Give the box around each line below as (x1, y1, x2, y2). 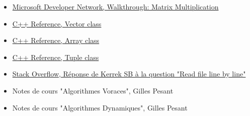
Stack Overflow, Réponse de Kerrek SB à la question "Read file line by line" (12, 68, 246, 79)
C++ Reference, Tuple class (12, 51, 99, 62)
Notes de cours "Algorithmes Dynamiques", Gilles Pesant (12, 102, 188, 112)
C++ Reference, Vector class (12, 18, 102, 28)
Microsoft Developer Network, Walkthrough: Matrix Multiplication (12, 1, 219, 11)
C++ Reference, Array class (12, 35, 100, 45)
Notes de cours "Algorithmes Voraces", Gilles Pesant (12, 85, 174, 95)
